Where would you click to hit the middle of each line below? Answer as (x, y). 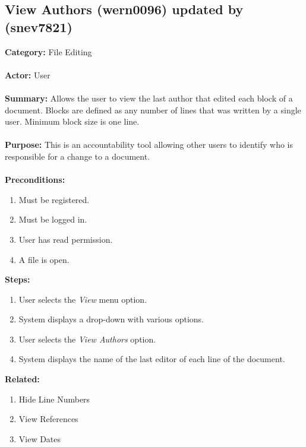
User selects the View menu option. (83, 299)
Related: (22, 379)
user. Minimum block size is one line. (72, 121)
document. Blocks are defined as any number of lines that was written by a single (153, 110)
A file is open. (44, 259)
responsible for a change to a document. (78, 156)
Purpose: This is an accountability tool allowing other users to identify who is (149, 145)
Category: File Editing (48, 51)
